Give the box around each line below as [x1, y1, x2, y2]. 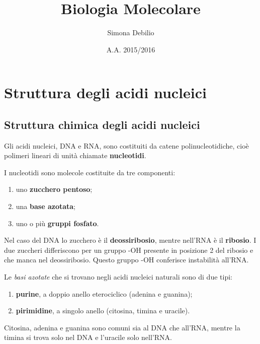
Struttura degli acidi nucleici [4, 82, 207, 103]
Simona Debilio [107, 27, 154, 38]
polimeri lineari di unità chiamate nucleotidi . [4, 150, 146, 161]
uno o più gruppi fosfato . [16, 218, 99, 228]
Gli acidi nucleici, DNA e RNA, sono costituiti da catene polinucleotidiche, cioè [4, 140, 249, 151]
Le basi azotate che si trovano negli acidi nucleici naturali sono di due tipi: [4, 271, 232, 282]
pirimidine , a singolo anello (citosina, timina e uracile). [16, 305, 190, 316]
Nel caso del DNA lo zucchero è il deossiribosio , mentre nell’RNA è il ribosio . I [4, 235, 256, 245]
